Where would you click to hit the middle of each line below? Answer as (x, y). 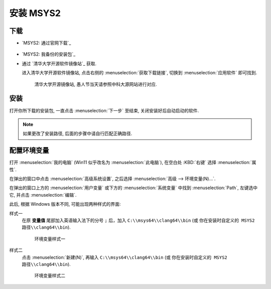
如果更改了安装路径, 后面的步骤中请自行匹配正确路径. (78, 133)
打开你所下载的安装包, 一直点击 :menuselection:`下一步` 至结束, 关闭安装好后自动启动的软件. (104, 110)
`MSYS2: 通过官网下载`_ (46, 43)
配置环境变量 (29, 151)
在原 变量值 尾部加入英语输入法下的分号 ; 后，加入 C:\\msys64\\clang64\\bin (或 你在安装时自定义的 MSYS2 (138, 220)
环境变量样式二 (50, 275)
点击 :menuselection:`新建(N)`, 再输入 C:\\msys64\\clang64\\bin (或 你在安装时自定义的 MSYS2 (125, 257)
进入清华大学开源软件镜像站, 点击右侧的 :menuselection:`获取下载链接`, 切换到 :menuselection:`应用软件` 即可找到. (140, 73)
